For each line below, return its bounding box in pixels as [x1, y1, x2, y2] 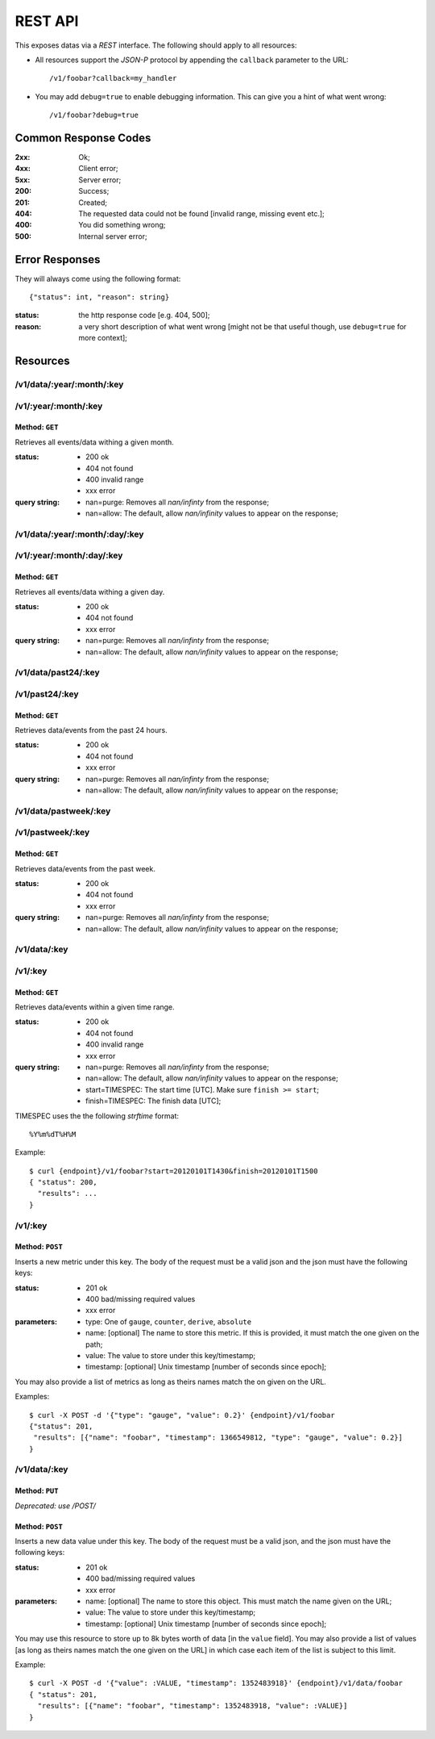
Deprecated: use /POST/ [14, 1501, 97, 1511]
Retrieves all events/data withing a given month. [14, 437, 175, 447]
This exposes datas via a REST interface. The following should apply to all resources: [14, 40, 297, 50]
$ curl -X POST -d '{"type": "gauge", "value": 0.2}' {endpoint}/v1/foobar [29, 1411, 335, 1419]
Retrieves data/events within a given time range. [14, 1002, 175, 1012]
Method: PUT [14, 1486, 59, 1496]
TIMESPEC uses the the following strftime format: [14, 1110, 180, 1121]
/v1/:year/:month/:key [14, 400, 103, 412]
